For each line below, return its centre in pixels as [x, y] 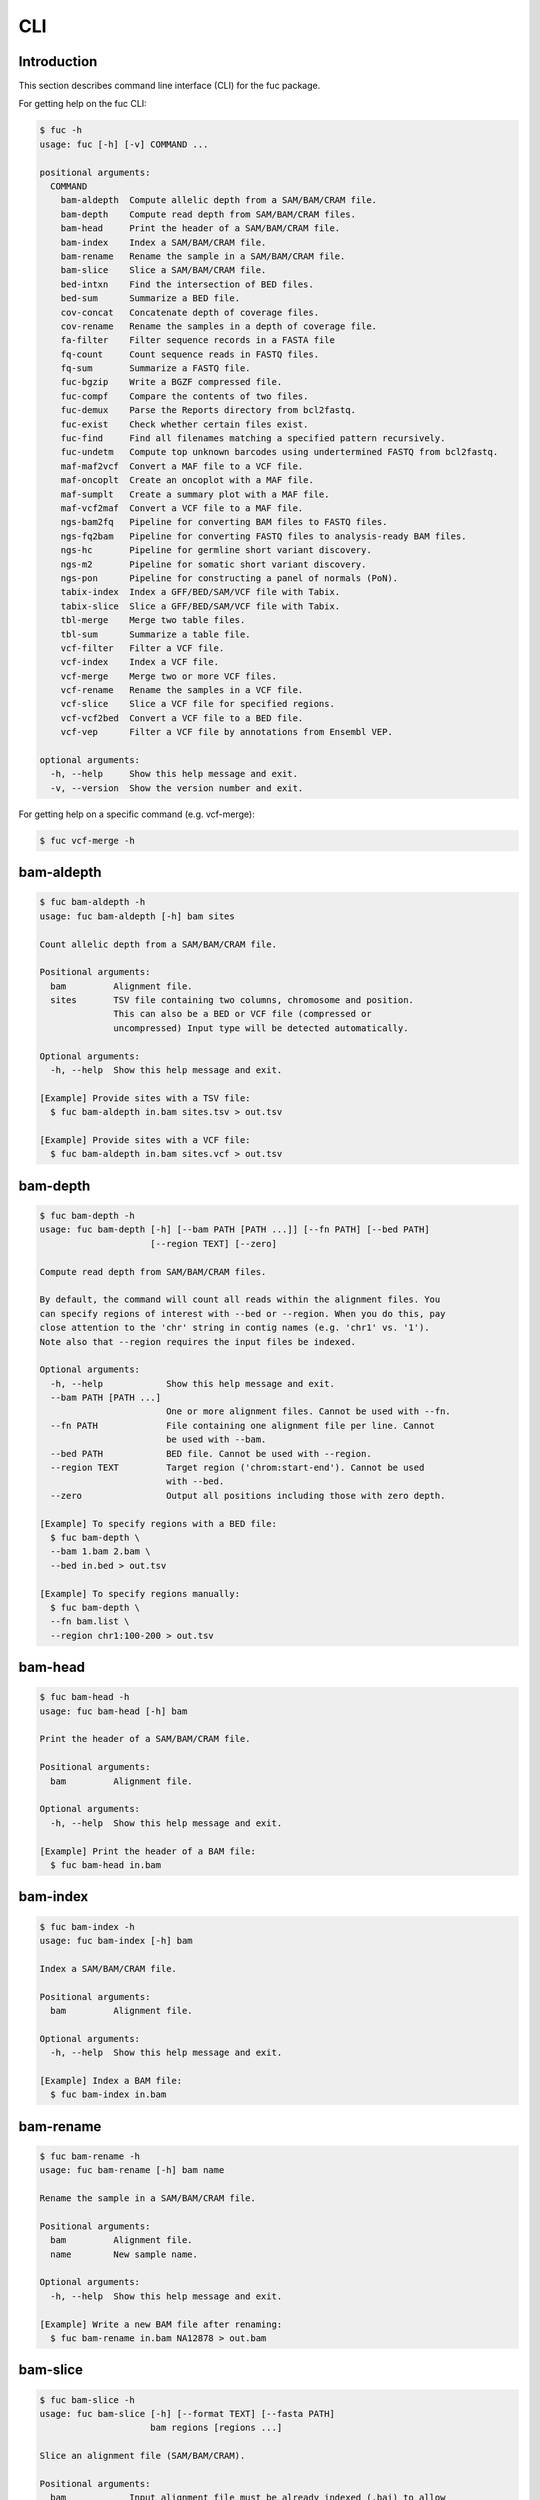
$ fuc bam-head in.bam [106, 1864]
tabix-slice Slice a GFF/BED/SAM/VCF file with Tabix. [200, 606]
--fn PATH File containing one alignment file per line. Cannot [242, 1425]
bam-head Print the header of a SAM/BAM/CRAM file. [200, 228]
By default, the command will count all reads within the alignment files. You [240, 1299]
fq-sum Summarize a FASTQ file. [155, 368]
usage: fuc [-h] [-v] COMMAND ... [124, 144]
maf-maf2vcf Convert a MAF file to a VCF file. [182, 466]
